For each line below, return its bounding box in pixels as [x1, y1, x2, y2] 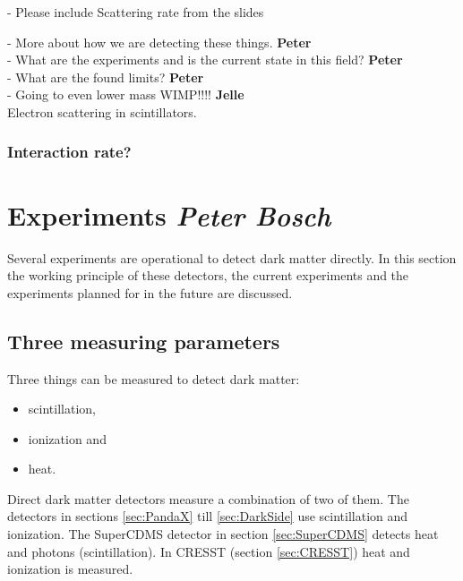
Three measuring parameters [7, 327, 280, 355]
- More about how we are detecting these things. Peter [7, 32, 312, 51]
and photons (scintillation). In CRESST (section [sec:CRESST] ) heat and [7, 542, 410, 560]
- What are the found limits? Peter [7, 67, 204, 86]
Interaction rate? [7, 141, 132, 163]
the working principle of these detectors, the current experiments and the [7, 266, 409, 285]
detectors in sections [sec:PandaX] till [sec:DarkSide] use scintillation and [7, 507, 408, 525]
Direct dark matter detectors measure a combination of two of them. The [7, 489, 409, 508]
